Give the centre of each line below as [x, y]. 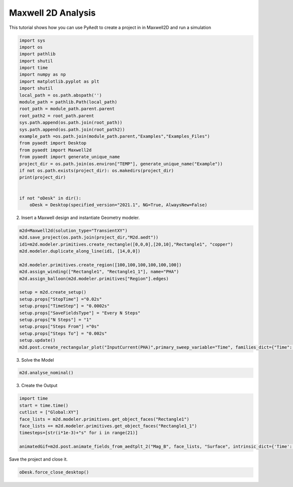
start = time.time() [44, 405]
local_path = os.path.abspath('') [61, 95]
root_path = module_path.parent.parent [67, 109]
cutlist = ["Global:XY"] [49, 412]
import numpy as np [42, 74]
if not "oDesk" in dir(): [50, 198]
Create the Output [39, 386]
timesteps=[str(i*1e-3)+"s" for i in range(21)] [79, 433]
